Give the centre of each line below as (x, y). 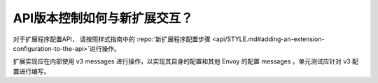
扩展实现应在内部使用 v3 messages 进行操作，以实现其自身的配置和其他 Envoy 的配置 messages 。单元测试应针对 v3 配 (185, 61)
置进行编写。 (31, 71)
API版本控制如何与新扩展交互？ (103, 18)
